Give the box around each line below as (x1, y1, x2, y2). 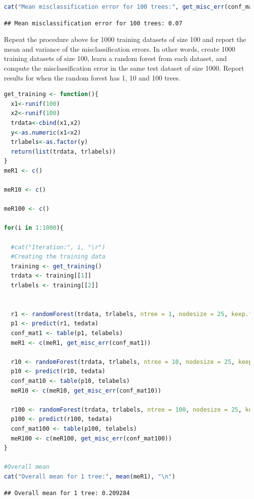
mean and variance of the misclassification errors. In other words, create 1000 (4, 43, 235, 54)
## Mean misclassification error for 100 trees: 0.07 (4, 20, 183, 27)
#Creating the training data (11, 253, 106, 260)
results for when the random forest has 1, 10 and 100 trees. (4, 72, 181, 82)
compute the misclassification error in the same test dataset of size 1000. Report (4, 62, 244, 73)
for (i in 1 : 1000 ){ (4, 224, 63, 232)
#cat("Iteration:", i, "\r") (11, 243, 106, 251)
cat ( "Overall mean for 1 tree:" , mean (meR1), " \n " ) (4, 473, 175, 480)
